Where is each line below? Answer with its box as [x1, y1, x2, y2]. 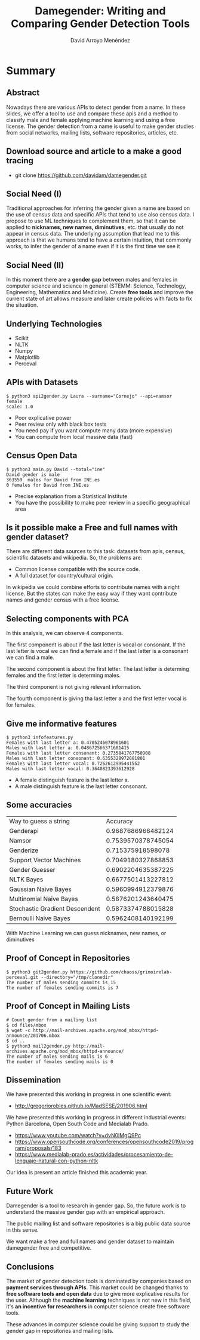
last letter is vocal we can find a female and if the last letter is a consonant [6, 648, 189, 655]
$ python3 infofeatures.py [6, 734, 73, 741]
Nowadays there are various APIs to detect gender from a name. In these [6, 103, 186, 111]
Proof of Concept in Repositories [6, 953, 130, 963]
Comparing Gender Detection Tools [11, 17, 190, 30]
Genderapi [9, 826, 39, 835]
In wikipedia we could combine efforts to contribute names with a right [6, 584, 180, 591]
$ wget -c [6, 1027, 31, 1033]
